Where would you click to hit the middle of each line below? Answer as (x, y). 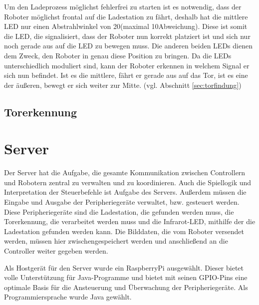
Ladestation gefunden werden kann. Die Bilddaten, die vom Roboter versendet (124, 231)
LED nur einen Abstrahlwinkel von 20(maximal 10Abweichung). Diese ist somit (126, 26)
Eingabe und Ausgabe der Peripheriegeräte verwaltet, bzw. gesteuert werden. (122, 202)
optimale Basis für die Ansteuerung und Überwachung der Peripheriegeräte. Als (126, 287)
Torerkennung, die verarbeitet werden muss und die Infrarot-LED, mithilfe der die (130, 221)
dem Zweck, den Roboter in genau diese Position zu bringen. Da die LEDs (118, 55)
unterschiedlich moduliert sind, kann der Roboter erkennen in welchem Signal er (127, 65)
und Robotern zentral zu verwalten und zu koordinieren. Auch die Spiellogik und (128, 182)
